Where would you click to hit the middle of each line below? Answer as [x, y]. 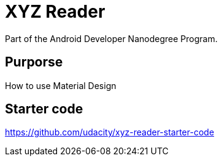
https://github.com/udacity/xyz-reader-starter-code [110, 132]
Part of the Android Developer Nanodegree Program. [111, 38]
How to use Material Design [61, 85]
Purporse [34, 62]
